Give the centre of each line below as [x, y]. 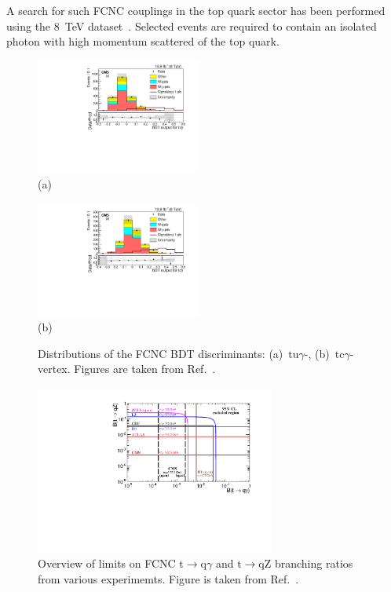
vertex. [54, 369]
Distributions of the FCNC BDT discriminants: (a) [161, 353]
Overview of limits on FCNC [107, 563]
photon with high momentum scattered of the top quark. [143, 41]
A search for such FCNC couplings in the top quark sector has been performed [196, 10]
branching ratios [314, 563]
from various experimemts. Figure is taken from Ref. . [168, 578]
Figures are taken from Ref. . [145, 369]
